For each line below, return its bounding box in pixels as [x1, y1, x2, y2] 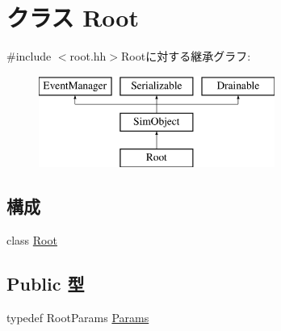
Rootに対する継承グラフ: [121, 48, 251, 65]
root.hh [69, 48, 107, 65]
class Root [6, 231, 57, 248]
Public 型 [6, 270, 85, 295]
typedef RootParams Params [6, 308, 149, 325]
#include [6, 48, 52, 65]
